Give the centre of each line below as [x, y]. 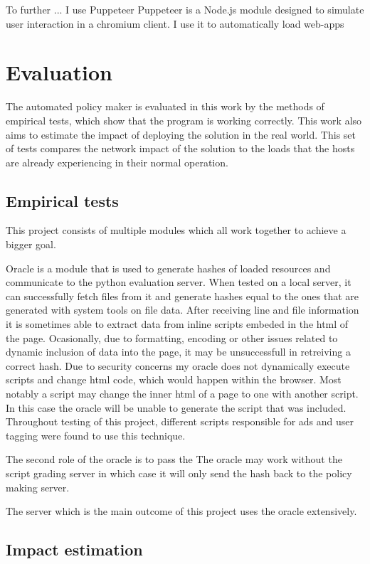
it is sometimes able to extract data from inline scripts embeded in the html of [177, 324]
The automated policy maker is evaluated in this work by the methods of [165, 106]
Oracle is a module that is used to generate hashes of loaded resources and [168, 268]
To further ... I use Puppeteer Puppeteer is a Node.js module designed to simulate [185, 9]
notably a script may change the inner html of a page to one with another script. [182, 394]
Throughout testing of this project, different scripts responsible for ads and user [180, 421]
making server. [38, 487]
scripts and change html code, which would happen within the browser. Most [174, 379]
